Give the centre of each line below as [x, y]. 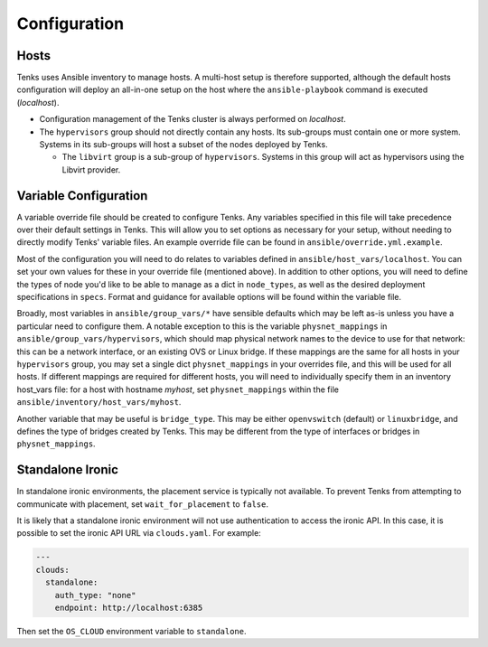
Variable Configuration [82, 196]
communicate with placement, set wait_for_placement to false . [142, 504]
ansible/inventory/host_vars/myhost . [99, 402]
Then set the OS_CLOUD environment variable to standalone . [132, 631]
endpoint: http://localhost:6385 [129, 607]
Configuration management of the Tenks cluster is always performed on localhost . [193, 119]
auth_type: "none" [95, 595]
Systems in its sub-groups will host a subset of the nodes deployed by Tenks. [184, 145]
